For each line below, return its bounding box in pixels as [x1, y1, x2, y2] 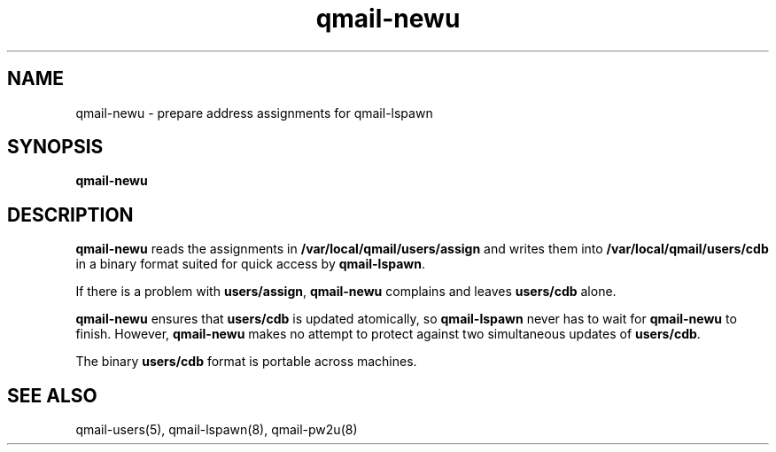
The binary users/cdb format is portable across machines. [75, 354, 417, 370]
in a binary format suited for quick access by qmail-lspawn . [75, 256, 425, 272]
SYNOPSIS [7, 136, 104, 159]
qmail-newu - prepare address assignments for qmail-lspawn [75, 105, 433, 121]
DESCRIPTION [7, 203, 134, 226]
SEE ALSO [7, 384, 97, 407]
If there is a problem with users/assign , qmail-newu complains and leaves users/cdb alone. [75, 284, 617, 300]
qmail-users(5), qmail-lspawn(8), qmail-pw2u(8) [75, 422, 358, 438]
